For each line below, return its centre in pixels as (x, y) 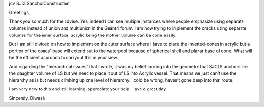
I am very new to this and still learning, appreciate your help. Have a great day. (88, 89)
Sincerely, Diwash (27, 98)
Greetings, (20, 13)
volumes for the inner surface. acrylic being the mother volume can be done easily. (93, 35)
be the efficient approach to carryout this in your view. (64, 57)
